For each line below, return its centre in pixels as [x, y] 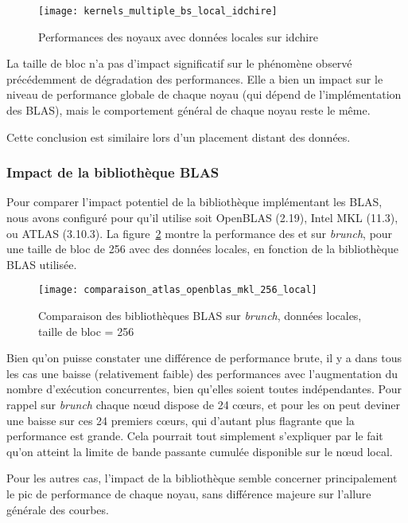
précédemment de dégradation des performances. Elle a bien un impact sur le [195, 78]
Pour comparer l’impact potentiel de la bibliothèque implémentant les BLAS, [194, 202]
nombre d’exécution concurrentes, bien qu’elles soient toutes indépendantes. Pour [204, 389]
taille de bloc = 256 [86, 331]
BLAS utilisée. [42, 264]
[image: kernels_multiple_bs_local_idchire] [158, 11]
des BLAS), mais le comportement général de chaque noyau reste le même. [188, 110]
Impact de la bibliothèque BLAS [113, 172]
